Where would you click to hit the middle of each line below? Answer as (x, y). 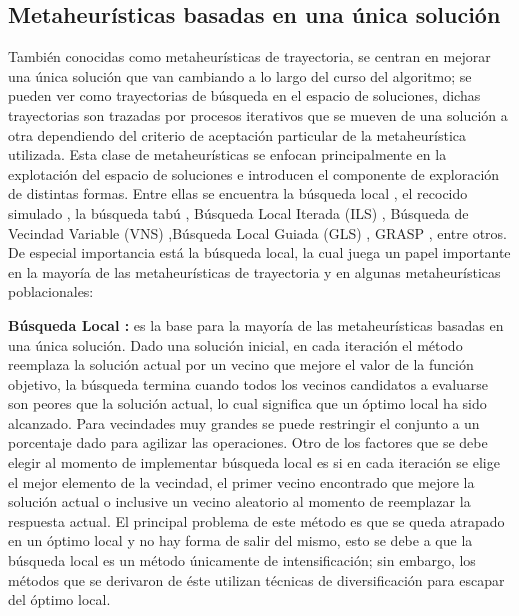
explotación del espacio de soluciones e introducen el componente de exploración (254, 173)
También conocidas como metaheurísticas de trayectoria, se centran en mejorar (249, 56)
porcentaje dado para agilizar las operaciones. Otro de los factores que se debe (248, 442)
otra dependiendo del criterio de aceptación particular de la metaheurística (237, 134)
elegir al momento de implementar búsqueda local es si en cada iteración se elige (254, 462)
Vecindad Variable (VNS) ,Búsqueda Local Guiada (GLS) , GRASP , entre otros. (257, 232)
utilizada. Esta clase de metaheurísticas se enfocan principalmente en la (227, 154)
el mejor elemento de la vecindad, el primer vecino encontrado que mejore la (241, 481)
